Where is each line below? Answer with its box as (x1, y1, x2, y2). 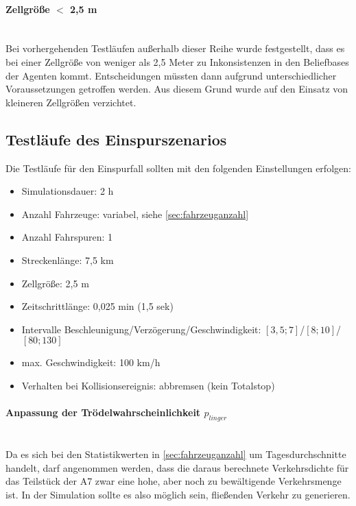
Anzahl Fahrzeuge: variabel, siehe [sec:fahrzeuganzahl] (21, 206, 249, 221)
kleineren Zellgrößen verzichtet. (5, 95, 137, 109)
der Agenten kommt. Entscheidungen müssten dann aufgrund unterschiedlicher (5, 68, 337, 82)
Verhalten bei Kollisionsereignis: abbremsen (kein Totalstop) (21, 378, 275, 392)
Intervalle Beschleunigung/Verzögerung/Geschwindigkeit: (21, 322, 261, 336)
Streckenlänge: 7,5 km (21, 252, 114, 267)
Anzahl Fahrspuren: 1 (21, 230, 113, 244)
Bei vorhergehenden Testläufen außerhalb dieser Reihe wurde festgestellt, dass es (5, 41, 345, 56)
